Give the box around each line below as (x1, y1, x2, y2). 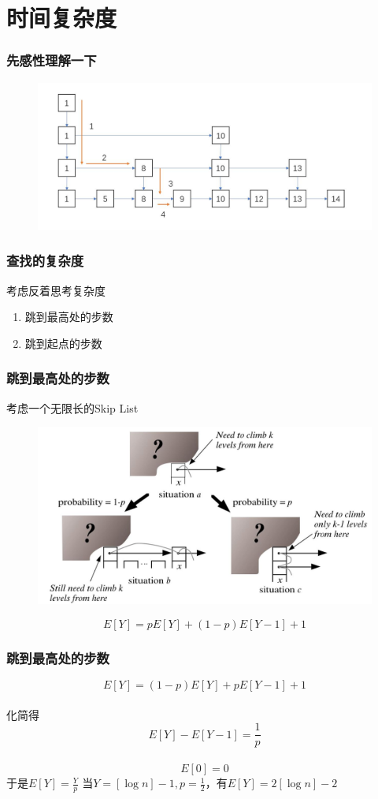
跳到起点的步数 (24, 334, 102, 351)
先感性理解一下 (6, 50, 97, 70)
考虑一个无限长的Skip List (6, 399, 139, 416)
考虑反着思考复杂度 (6, 282, 106, 298)
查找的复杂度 (6, 251, 84, 271)
